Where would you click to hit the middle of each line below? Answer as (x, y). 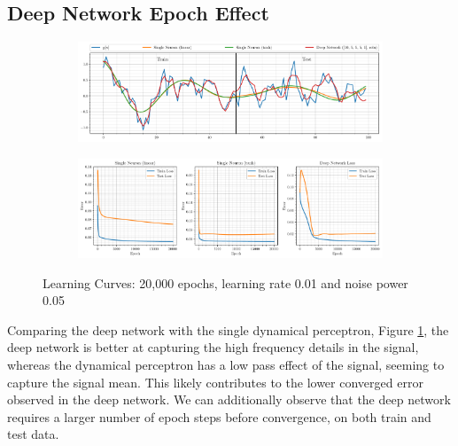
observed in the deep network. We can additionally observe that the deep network (229, 399)
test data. (33, 434)
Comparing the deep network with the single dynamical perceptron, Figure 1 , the (228, 329)
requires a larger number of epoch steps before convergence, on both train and (219, 416)
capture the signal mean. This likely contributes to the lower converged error (215, 382)
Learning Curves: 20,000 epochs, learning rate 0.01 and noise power (225, 282)
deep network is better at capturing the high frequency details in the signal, (213, 347)
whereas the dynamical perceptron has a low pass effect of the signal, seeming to (226, 365)
